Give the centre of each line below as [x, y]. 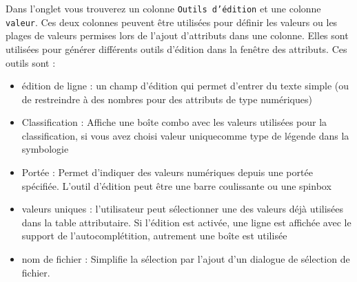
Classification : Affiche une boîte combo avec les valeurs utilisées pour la [174, 122]
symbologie [45, 149]
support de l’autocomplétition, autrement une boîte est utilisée [154, 236]
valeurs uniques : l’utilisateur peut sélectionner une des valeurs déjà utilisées [183, 209]
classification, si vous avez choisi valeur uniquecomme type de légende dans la [185, 135]
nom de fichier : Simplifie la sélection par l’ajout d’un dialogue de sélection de [186, 259]
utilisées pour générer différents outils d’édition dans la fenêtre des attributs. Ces [176, 48]
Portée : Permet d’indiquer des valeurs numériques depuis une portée [167, 172]
